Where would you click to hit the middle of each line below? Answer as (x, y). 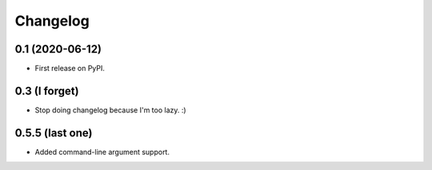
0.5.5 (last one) (54, 133)
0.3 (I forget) (47, 91)
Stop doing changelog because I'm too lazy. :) (111, 110)
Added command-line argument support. (102, 152)
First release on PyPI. (70, 69)
